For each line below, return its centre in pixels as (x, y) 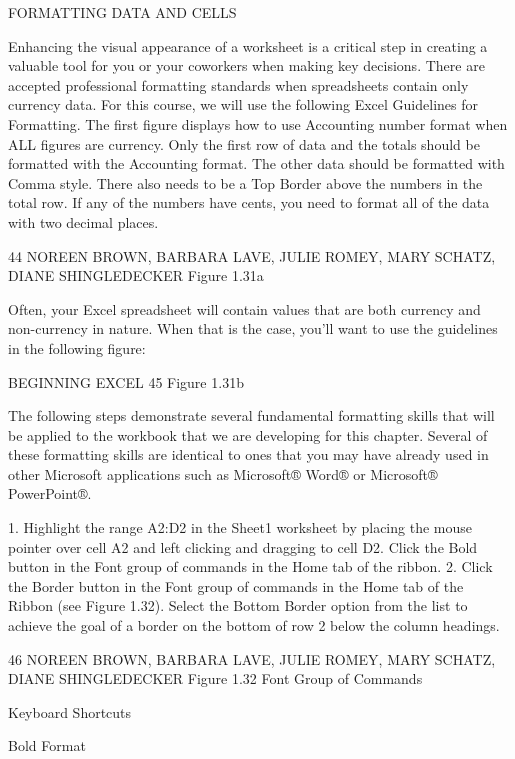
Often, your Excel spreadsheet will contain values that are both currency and (244, 308)
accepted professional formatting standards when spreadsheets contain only (238, 84)
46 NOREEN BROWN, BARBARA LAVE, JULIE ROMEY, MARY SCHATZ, (252, 658)
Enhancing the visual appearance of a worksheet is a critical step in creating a (248, 45)
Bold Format (47, 745)
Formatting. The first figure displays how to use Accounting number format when (258, 123)
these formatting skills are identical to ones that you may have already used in (248, 454)
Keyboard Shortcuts (70, 711)
